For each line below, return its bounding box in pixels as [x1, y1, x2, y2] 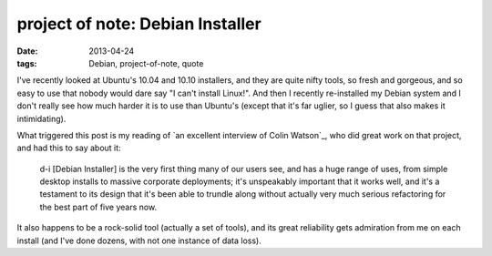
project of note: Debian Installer [16, 14, 261, 34]
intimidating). [16, 113, 67, 124]
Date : [16, 46, 38, 56]
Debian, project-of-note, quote [88, 57, 204, 68]
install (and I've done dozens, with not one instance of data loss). [16, 235, 261, 246]
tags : [16, 57, 37, 68]
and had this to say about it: [16, 142, 122, 154]
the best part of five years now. [39, 201, 158, 212]
